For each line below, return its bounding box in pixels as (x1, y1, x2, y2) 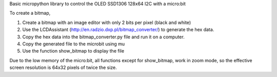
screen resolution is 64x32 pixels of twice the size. (9, 64, 117, 71)
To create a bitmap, (9, 10, 51, 16)
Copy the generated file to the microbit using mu (22, 41, 125, 47)
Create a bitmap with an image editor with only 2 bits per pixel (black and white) (22, 19, 191, 25)
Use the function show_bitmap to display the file (22, 48, 125, 54)
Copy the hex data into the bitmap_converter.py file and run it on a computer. (22, 34, 185, 40)
